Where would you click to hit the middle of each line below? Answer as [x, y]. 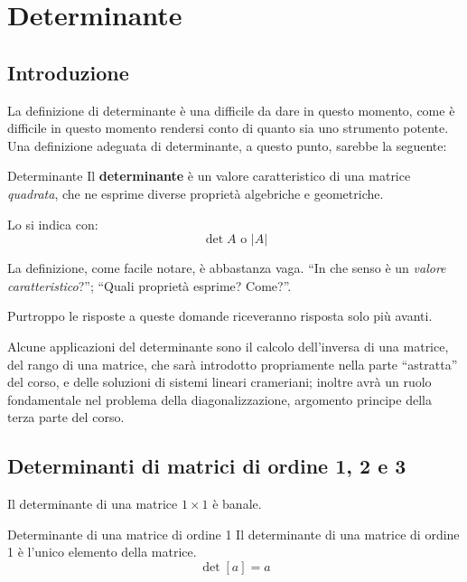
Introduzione [68, 72]
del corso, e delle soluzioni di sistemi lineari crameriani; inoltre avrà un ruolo [219, 382]
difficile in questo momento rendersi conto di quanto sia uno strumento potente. [228, 128]
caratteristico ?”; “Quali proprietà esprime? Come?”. [149, 285]
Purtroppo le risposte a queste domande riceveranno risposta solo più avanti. [220, 316]
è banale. [237, 504]
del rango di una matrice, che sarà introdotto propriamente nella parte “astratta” [233, 364]
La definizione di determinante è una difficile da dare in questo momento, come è [231, 110]
